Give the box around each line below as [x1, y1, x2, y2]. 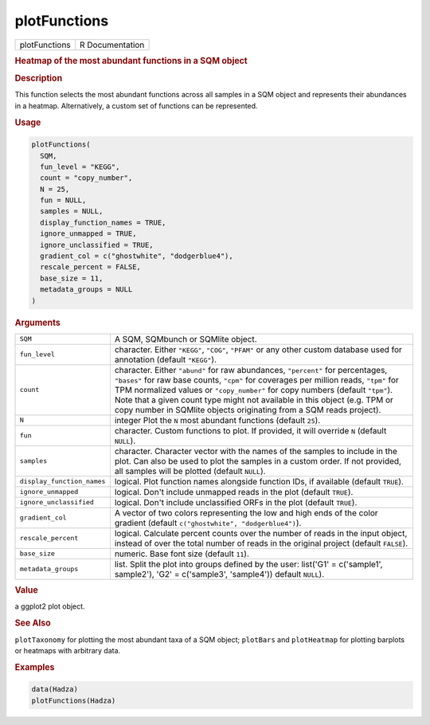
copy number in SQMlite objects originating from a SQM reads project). [114, 404, 381, 415]
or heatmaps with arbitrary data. [14, 645, 121, 655]
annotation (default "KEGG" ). [114, 354, 217, 365]
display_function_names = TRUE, [40, 217, 166, 227]
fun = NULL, [40, 196, 87, 205]
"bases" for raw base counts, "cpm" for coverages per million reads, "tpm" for [114, 374, 400, 386]
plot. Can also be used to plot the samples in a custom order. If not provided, [114, 455, 402, 466]
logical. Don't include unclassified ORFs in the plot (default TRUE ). [114, 496, 358, 507]
